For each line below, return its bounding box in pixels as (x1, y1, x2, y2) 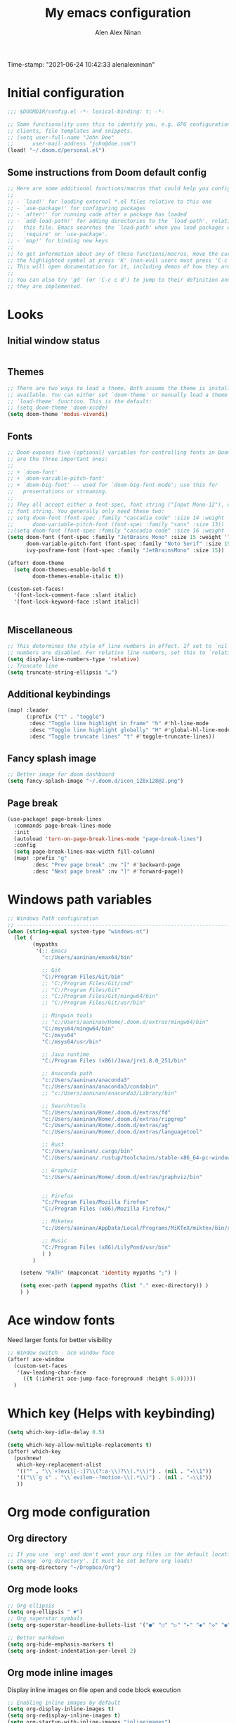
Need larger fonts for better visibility (7, 1335, 112, 1344)
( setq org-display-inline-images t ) (7, 1705, 114, 1712)
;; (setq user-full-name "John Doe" (7, 134, 114, 141)
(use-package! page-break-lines (7, 815, 102, 823)
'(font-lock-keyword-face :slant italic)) (13, 599, 140, 606)
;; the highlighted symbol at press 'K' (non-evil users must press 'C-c (7, 256, 228, 264)
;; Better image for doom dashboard (7, 771, 114, 778)
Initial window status (7, 334, 100, 346)
